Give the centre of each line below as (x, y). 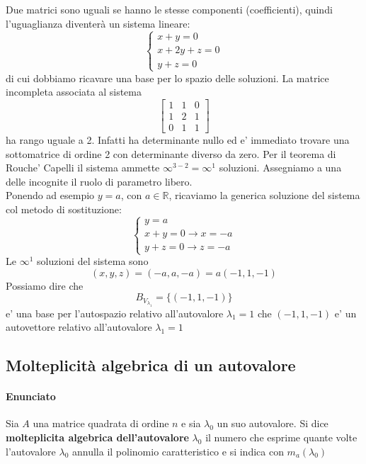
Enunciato (31, 396)
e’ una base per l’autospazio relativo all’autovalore (115, 313)
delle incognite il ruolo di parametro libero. (99, 181)
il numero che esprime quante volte (281, 437)
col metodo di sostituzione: (64, 209)
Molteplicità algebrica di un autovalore (151, 365)
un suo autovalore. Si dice (273, 423)
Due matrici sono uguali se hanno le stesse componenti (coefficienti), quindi (169, 9)
